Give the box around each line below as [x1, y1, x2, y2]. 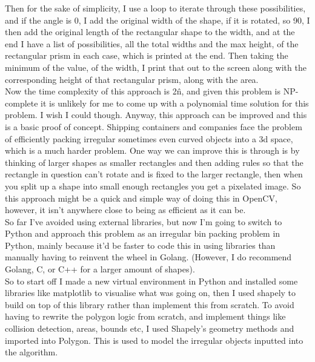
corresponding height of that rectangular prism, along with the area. [5, 73, 259, 85]
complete [5, 96, 38, 109]
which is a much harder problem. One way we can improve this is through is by [5, 144, 300, 157]
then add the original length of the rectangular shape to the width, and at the [5, 25, 295, 38]
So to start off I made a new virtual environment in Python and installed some [5, 274, 298, 287]
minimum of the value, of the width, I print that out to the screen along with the [5, 61, 307, 73]
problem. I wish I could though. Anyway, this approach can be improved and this [5, 108, 307, 121]
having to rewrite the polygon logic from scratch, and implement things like [5, 310, 286, 323]
